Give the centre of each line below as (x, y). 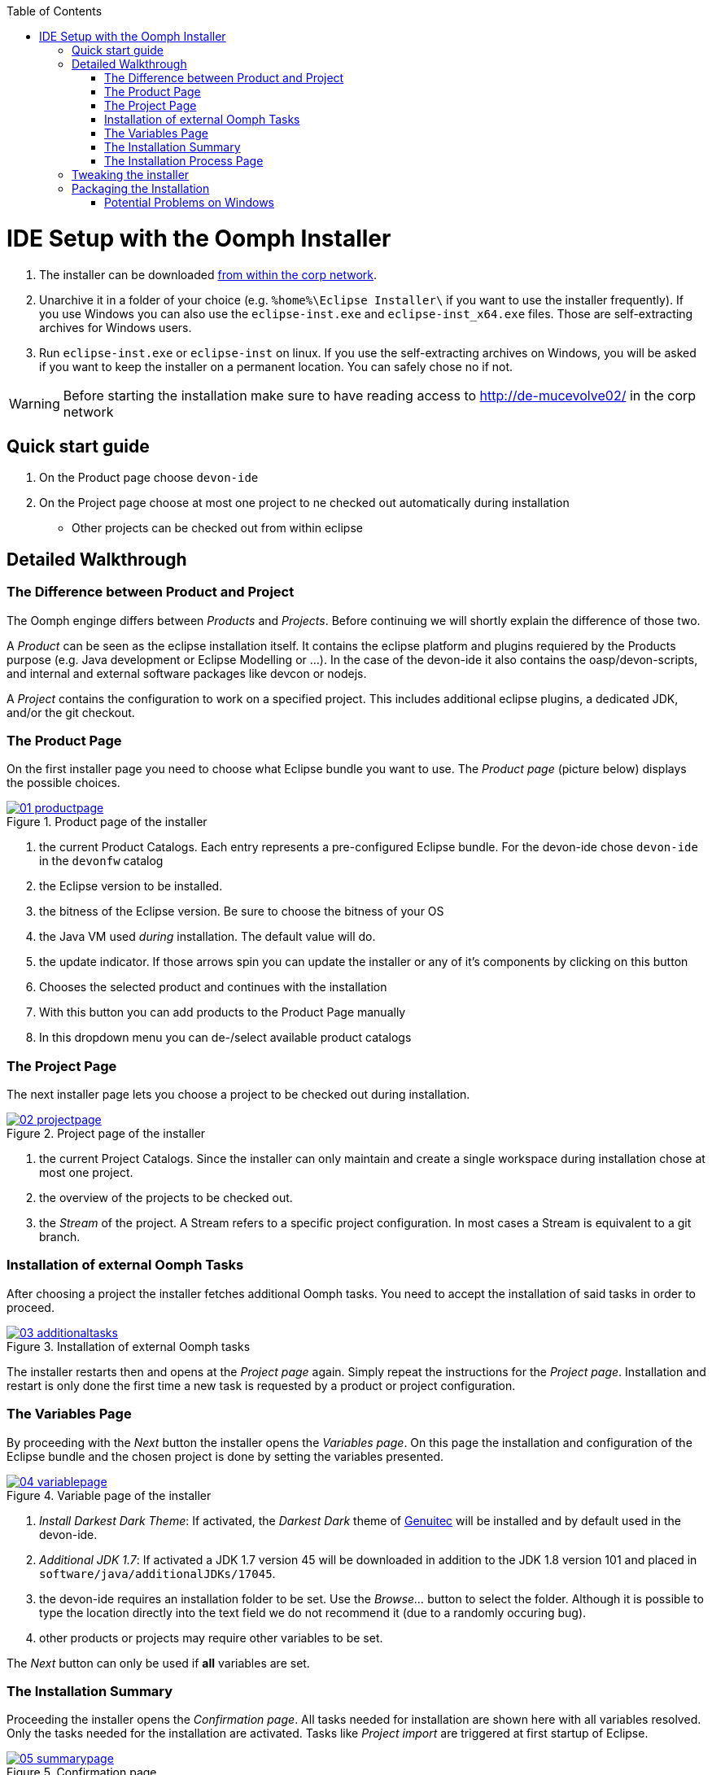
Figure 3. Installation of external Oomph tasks (129, 1346)
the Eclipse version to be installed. (131, 886)
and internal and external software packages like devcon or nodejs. (187, 673)
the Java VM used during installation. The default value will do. (207, 937)
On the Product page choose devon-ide (149, 478)
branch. (60, 1237)
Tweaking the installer (131, 175)
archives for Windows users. (116, 327)
